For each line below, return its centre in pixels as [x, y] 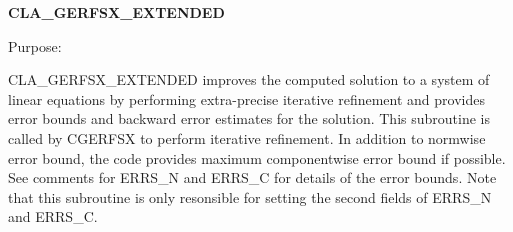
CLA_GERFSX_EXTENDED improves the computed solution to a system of [249, 79]
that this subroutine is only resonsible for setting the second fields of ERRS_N [250, 196]
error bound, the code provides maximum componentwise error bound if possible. [257, 157]
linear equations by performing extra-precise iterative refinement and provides [246, 98]
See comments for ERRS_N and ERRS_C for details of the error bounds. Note [252, 177]
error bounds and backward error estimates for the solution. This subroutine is [249, 118]
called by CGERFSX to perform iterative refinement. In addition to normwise [247, 137]
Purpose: [35, 45]
